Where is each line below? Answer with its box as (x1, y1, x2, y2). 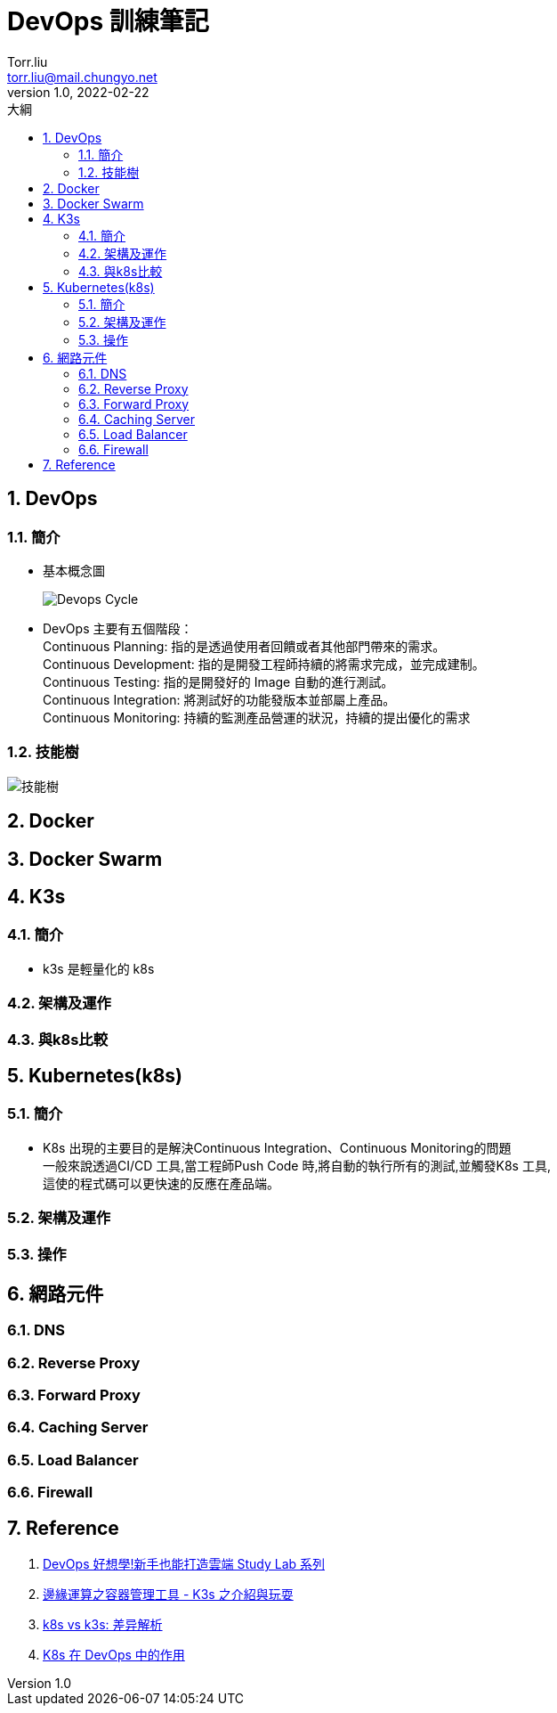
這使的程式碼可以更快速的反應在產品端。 (43, 1175, 279, 1191)
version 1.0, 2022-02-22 (7, 84, 149, 100)
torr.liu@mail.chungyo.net (7, 69, 157, 85)
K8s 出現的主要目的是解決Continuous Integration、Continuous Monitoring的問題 (43, 1139, 512, 1155)
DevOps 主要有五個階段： (43, 620, 193, 636)
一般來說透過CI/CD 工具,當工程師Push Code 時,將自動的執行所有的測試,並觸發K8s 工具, (43, 1157, 551, 1173)
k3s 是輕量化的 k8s (43, 960, 155, 976)
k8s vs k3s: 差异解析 (43, 1617, 163, 1633)
